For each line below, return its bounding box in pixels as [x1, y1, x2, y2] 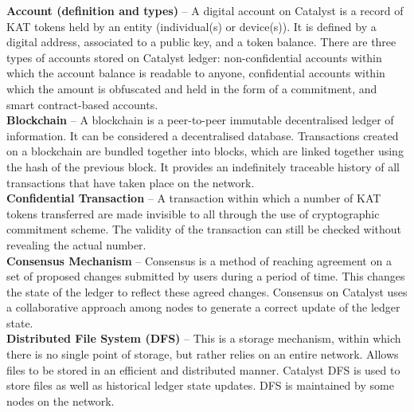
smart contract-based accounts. [6, 96, 158, 112]
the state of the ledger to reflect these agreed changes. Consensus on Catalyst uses [6, 283, 408, 300]
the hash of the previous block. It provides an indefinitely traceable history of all [6, 158, 400, 175]
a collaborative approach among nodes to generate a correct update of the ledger [6, 299, 400, 316]
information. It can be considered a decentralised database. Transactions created [6, 127, 399, 143]
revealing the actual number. [6, 236, 146, 253]
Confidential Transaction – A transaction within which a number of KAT [6, 190, 381, 206]
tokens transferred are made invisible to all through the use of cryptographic [6, 205, 380, 222]
